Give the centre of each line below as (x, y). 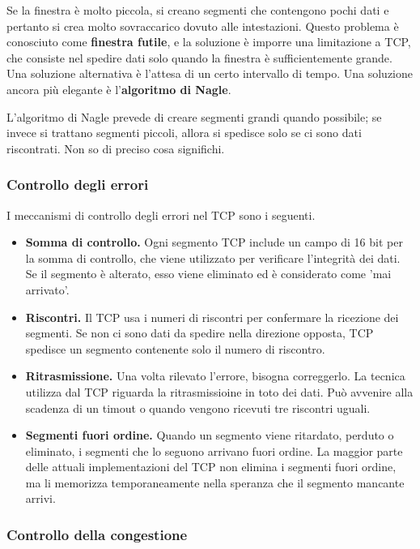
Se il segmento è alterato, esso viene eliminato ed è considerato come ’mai (208, 274)
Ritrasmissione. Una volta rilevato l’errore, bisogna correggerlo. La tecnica (215, 376)
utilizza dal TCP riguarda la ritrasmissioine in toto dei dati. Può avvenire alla (219, 391)
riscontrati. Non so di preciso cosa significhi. (116, 148)
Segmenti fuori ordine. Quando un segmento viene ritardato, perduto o (210, 435)
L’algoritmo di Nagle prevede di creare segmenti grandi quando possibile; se (194, 116)
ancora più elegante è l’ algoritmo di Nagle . (119, 89)
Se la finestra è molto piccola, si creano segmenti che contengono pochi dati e (198, 10)
